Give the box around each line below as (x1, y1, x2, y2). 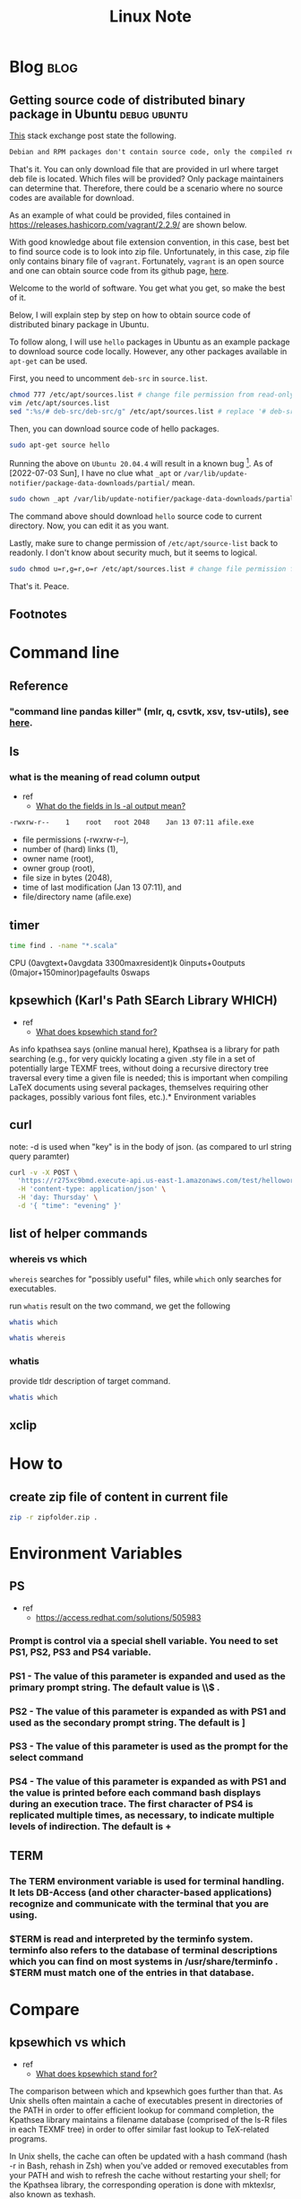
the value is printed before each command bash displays (9, 1786, 262, 1799)
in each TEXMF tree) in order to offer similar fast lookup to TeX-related (9, 2124, 270, 2134)
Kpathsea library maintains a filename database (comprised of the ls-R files (9, 2114, 288, 2125)
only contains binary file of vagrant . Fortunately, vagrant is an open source (9, 256, 285, 266)
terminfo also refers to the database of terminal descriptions (9, 1943, 278, 1956)
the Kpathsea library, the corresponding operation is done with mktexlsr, (9, 2179, 276, 2190)
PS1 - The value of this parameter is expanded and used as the (9, 1670, 287, 1682)
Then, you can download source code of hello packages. (9, 423, 219, 434)
